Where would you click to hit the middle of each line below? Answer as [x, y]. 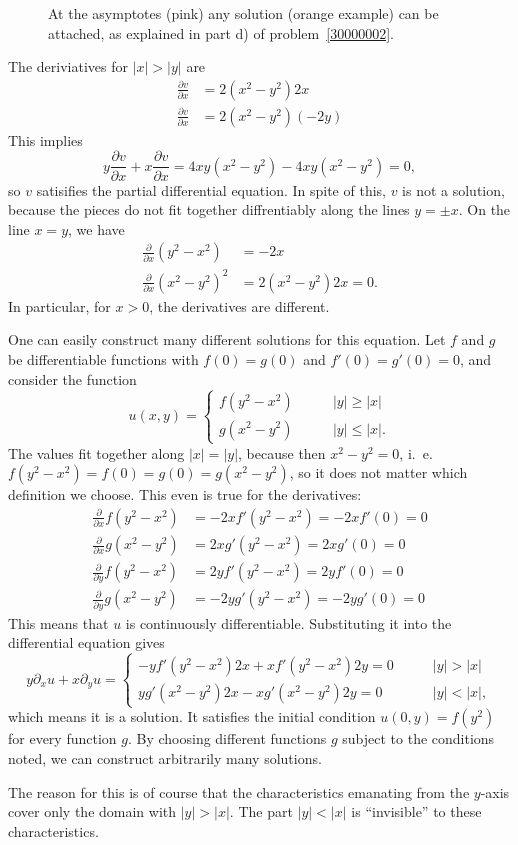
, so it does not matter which [378, 472]
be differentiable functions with [103, 359]
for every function [62, 738]
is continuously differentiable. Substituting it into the [288, 622]
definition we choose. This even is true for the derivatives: [185, 494]
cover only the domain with [92, 811]
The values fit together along [96, 452]
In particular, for [59, 305]
